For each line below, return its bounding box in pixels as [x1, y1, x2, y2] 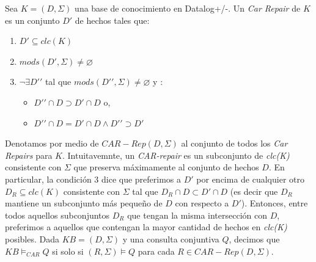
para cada [138, 244, 175, 257]
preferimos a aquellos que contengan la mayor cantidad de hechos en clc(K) [5, 220, 287, 233]
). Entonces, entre [241, 197, 308, 209]
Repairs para [5, 148, 53, 161]
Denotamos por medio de [5, 137, 99, 150]
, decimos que [229, 232, 280, 245]
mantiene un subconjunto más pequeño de [5, 197, 163, 209]
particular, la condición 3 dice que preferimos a [5, 172, 182, 185]
